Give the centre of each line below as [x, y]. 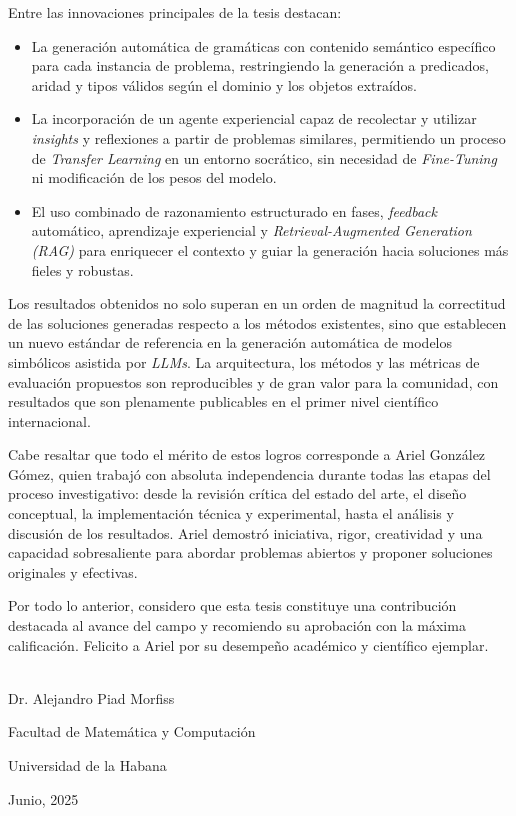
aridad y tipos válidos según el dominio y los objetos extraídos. [224, 84]
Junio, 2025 [43, 798]
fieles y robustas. [82, 269]
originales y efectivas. [73, 571]
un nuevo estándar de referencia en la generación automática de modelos [230, 342]
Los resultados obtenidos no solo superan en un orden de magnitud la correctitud [257, 303]
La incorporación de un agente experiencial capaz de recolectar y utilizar [254, 118]
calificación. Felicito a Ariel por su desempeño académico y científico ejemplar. [248, 644]
